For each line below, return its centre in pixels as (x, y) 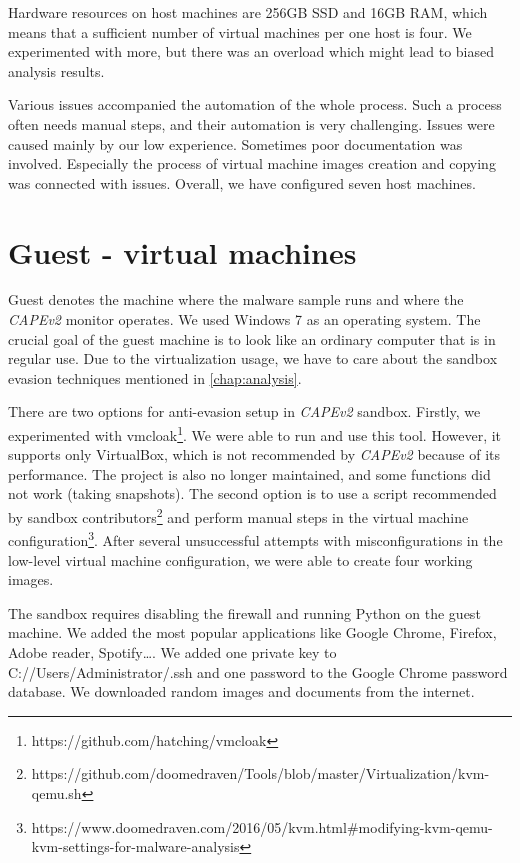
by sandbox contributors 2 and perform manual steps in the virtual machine (238, 515)
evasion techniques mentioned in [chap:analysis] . (155, 377)
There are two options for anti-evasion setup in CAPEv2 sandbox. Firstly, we (244, 411)
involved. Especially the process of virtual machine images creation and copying (252, 163)
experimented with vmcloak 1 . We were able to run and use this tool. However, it (255, 433)
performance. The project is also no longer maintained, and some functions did (249, 473)
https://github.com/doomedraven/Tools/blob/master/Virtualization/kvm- (260, 773)
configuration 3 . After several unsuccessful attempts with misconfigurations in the (255, 538)
